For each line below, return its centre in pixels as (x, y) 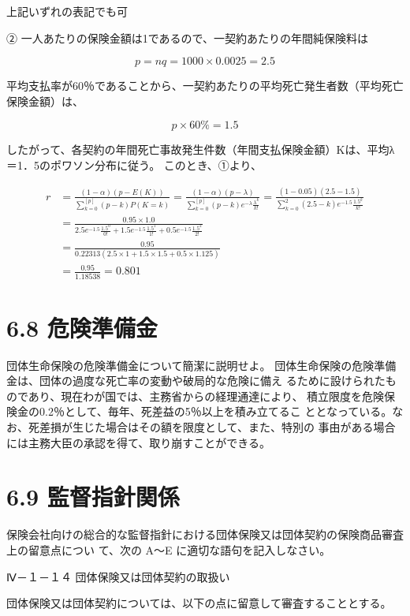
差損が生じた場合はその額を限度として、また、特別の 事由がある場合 (217, 427)
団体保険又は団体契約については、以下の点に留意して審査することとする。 (199, 603)
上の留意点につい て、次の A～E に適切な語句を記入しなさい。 (169, 549)
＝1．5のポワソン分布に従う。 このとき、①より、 (134, 164)
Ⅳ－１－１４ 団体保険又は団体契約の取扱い (118, 576)
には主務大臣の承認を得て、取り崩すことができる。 (139, 442)
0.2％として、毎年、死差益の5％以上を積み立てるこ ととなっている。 (216, 411)
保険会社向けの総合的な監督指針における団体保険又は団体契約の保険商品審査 (205, 534)
